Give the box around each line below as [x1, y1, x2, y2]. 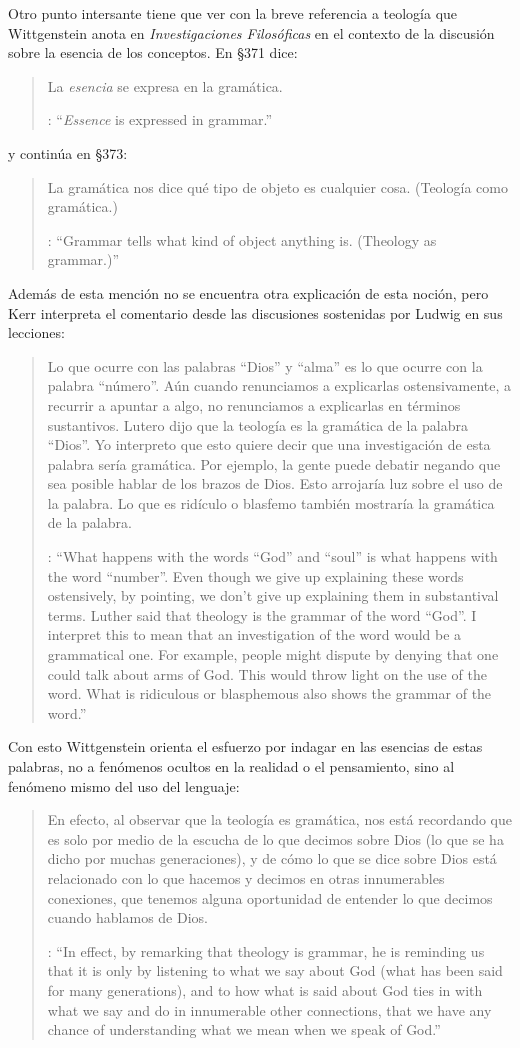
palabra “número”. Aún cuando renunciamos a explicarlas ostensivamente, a [47, 375, 512, 396]
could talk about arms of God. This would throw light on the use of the [47, 663, 487, 684]
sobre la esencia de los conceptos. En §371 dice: [8, 42, 298, 63]
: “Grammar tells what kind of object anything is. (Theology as [47, 229, 437, 250]
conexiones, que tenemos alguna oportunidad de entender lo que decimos [47, 887, 493, 908]
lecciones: [8, 322, 65, 343]
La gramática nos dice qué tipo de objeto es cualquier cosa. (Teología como [47, 176, 508, 197]
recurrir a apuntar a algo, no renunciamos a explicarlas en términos [47, 394, 461, 415]
